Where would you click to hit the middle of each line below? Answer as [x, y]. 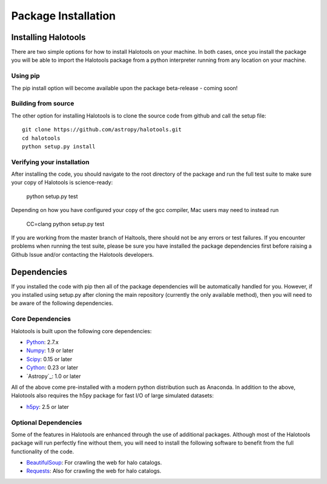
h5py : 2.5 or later [48, 406]
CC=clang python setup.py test [65, 224]
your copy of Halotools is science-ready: [62, 182]
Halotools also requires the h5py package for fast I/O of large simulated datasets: [113, 396]
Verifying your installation [50, 162]
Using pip [26, 76]
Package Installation [64, 16]
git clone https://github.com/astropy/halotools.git [102, 130]
